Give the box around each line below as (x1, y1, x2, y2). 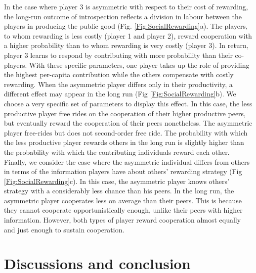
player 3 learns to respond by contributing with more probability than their (4, 49, 233, 60)
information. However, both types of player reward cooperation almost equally (4, 215, 241, 225)
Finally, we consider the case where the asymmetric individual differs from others (4, 156, 250, 167)
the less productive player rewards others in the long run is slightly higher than (4, 137, 244, 147)
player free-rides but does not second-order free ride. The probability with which (4, 127, 248, 137)
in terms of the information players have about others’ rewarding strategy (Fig (4, 166, 242, 177)
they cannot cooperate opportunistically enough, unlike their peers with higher (4, 205, 243, 215)
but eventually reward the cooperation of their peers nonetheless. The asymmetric (4, 118, 253, 128)
